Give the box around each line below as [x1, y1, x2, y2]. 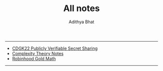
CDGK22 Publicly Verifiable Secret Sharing [12, 45, 98, 51]
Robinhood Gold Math [12, 56, 56, 61]
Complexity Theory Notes [12, 50, 64, 56]
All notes [63, 3, 100, 14]
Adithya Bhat [68, 19, 95, 25]
